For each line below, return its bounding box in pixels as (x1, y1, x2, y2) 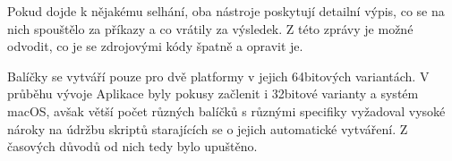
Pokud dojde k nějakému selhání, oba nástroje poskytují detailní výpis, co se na (7, 2, 445, 20)
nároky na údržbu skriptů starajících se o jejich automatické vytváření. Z (7, 119, 408, 138)
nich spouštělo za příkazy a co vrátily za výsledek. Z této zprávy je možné (7, 19, 414, 38)
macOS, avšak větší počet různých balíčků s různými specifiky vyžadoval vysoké (7, 101, 446, 120)
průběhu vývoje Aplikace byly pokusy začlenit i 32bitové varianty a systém (7, 84, 419, 103)
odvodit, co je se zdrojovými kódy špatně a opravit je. (7, 37, 303, 55)
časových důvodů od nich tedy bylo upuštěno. (7, 137, 258, 156)
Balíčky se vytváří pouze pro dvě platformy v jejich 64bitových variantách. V (7, 66, 430, 85)
